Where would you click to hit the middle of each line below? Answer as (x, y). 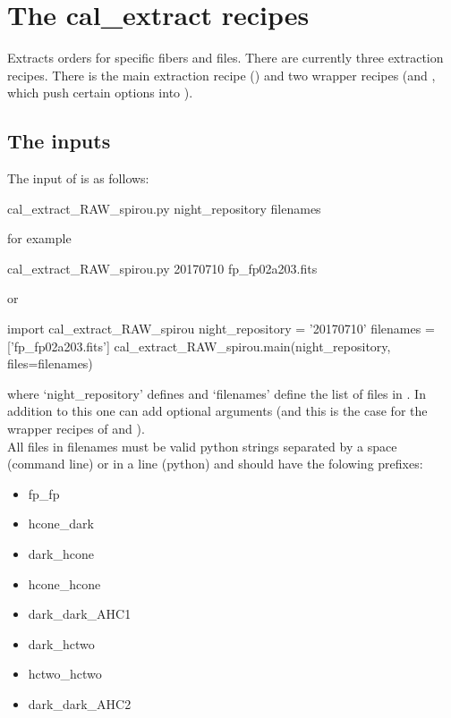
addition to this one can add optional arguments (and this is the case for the (217, 411)
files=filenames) (50, 363)
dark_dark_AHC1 (80, 614)
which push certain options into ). (100, 93)
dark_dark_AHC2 (80, 703)
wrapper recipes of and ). (76, 429)
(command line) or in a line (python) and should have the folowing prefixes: (215, 464)
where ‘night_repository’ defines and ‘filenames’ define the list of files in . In (217, 393)
